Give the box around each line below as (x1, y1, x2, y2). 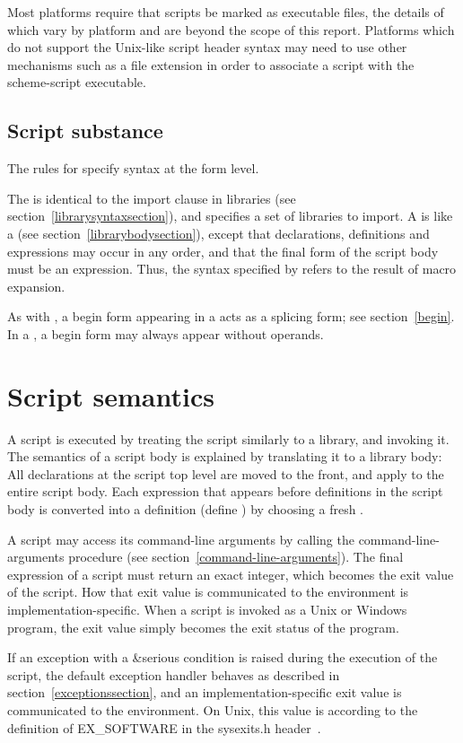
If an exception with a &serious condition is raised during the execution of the (7, 648, 438, 667)
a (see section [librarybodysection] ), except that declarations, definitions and (7, 223, 430, 242)
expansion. (7, 276, 66, 295)
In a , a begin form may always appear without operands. (7, 324, 324, 343)
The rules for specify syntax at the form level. (7, 159, 259, 178)
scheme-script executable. (7, 73, 146, 92)
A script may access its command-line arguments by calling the (7, 529, 354, 548)
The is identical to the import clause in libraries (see (7, 188, 296, 207)
